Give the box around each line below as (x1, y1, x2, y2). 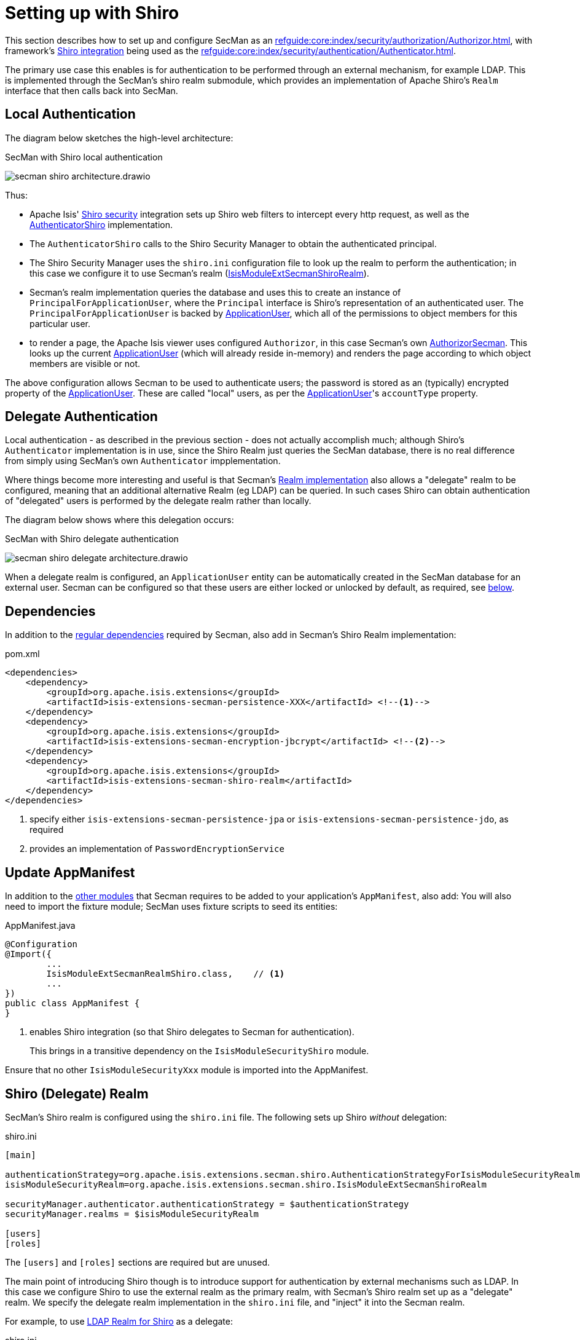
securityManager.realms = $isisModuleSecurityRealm (5, 1208, 259, 1219)
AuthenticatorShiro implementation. (29, 219, 173, 230)
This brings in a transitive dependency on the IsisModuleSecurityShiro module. (29, 1046, 369, 1057)
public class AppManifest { (5, 998, 140, 1009)
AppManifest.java (5, 920, 76, 931)
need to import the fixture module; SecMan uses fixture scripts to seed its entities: (5, 901, 338, 912)
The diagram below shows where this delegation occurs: (5, 514, 234, 526)
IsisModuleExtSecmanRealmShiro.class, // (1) (46, 969, 285, 979)
